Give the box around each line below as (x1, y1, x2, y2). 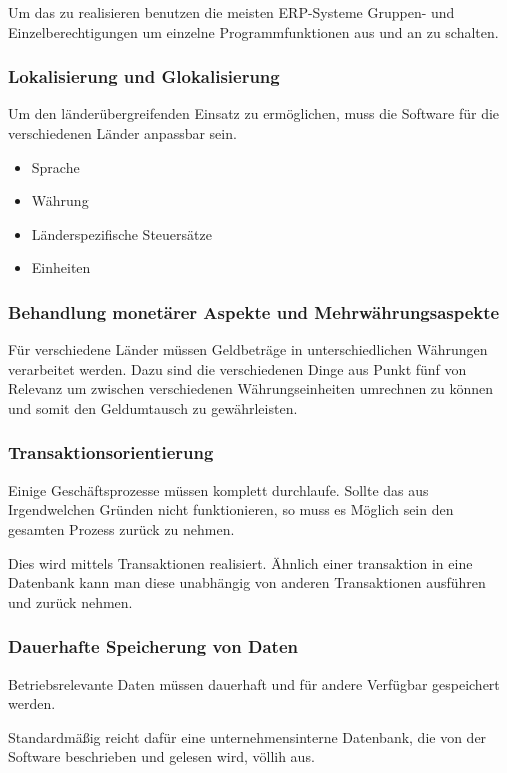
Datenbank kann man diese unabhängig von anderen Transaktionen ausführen (8, 572, 486, 593)
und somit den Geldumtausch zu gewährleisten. (8, 397, 298, 418)
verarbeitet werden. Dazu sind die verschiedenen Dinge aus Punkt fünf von (8, 358, 467, 379)
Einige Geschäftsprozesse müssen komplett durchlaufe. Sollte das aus (8, 479, 429, 500)
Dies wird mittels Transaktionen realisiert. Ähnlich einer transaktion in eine (8, 552, 473, 573)
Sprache (31, 156, 80, 177)
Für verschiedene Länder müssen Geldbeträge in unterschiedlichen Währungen (8, 339, 488, 360)
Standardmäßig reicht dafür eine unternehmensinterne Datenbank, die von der (8, 726, 487, 747)
